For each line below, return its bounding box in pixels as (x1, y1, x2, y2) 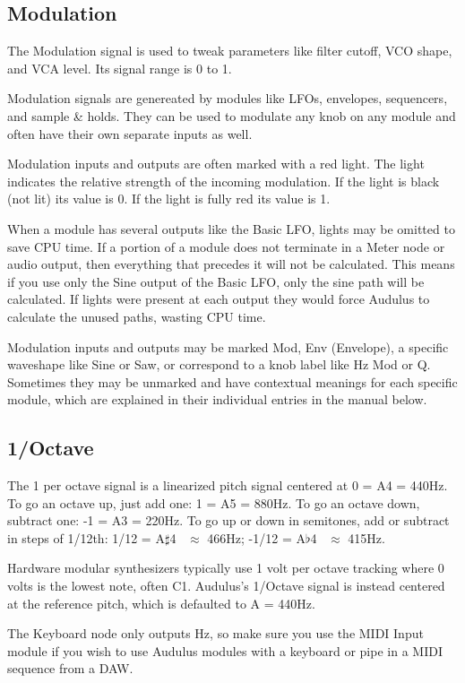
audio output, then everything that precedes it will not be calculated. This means (7, 255, 455, 273)
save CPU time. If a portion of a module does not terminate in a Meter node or (7, 237, 445, 255)
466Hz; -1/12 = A (207, 528, 306, 547)
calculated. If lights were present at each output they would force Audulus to (7, 290, 430, 308)
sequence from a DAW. (7, 659, 133, 678)
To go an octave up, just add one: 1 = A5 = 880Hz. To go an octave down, (7, 493, 420, 512)
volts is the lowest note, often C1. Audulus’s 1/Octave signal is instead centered (7, 576, 445, 595)
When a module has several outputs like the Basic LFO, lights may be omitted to (7, 219, 455, 238)
